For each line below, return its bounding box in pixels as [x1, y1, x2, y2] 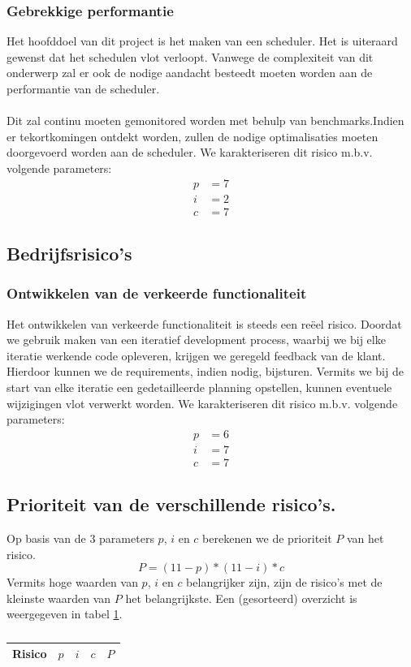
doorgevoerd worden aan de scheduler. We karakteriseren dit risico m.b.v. [6, 144, 373, 161]
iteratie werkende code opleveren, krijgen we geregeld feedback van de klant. [6, 346, 386, 364]
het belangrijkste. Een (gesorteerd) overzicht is [125, 589, 357, 606]
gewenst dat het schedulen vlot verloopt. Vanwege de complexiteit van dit [6, 48, 374, 65]
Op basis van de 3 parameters [6, 530, 154, 547]
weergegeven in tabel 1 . [6, 605, 123, 622]
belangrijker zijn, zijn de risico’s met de [186, 574, 383, 591]
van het [346, 530, 384, 547]
